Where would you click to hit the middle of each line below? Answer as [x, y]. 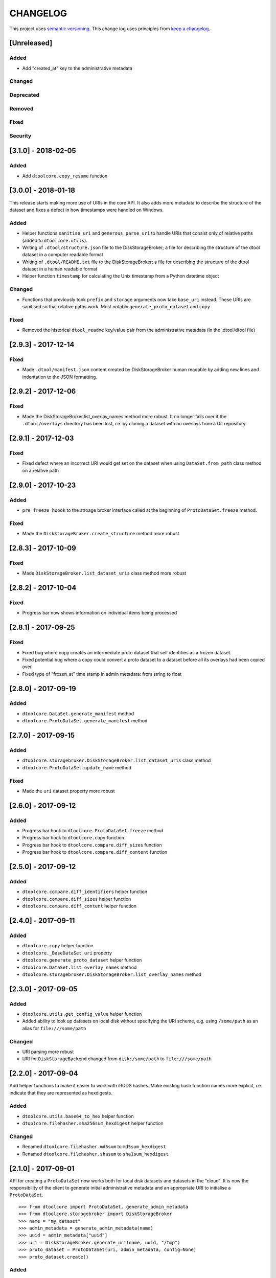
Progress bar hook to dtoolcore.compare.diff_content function [95, 852]
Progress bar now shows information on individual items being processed [100, 613]
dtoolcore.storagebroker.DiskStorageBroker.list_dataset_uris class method [117, 760]
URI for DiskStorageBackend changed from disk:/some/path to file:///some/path [117, 1059]
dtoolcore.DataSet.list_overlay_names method [79, 967]
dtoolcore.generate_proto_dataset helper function [82, 960]
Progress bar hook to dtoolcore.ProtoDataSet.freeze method [93, 831]
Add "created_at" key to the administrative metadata [77, 68]
